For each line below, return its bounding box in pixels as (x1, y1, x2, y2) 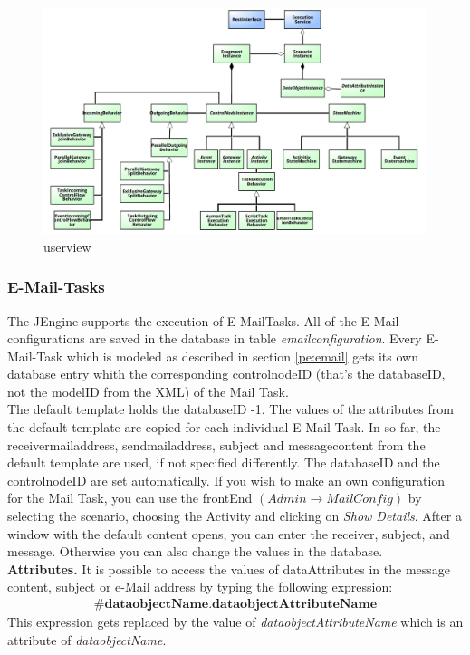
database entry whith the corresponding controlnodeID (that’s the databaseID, (7, 364, 446, 383)
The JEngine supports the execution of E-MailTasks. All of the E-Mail (7, 311, 399, 330)
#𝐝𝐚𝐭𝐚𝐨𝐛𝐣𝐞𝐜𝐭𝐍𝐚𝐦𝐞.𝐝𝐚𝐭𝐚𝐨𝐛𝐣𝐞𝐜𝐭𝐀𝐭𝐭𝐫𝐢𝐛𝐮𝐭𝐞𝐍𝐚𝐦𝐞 (93, 598, 378, 612)
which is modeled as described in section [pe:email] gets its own (66, 346, 418, 365)
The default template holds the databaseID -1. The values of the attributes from (7, 400, 454, 419)
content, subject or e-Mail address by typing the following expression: (7, 577, 393, 596)
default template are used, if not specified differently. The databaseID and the (7, 453, 440, 472)
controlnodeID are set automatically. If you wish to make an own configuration (7, 470, 446, 489)
